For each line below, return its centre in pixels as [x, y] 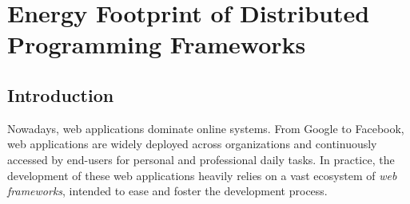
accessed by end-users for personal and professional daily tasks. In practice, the [201, 159]
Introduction [61, 94]
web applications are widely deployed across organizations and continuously [192, 144]
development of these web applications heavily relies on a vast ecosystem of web [202, 175]
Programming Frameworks [157, 44]
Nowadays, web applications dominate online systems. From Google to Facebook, [206, 128]
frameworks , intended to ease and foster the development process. [167, 191]
